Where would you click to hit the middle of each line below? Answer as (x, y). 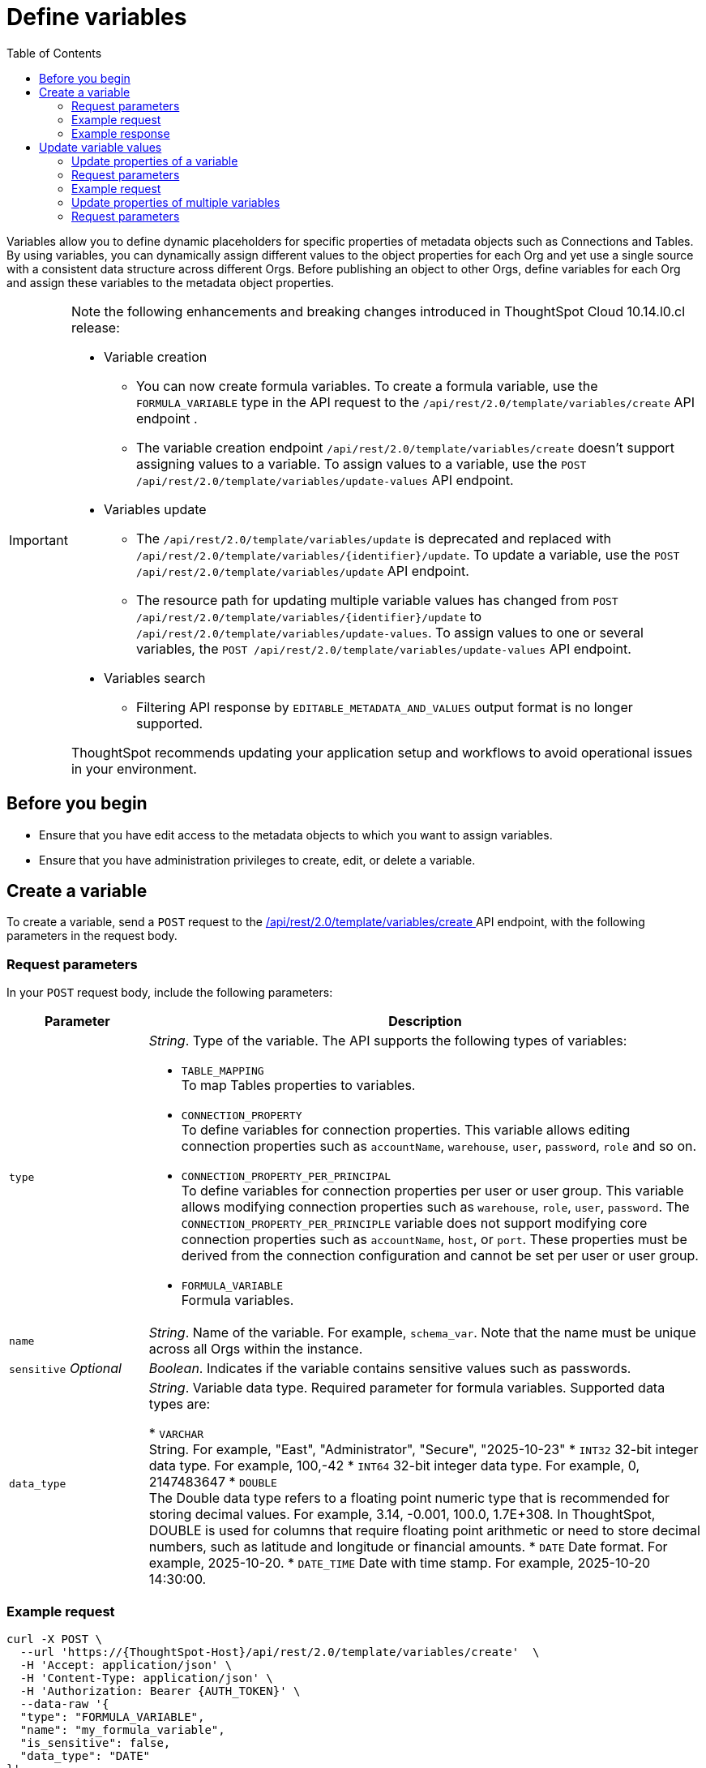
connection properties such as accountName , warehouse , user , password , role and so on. (439, 1146)
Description (425, 1021)
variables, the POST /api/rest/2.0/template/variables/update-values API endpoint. (383, 648)
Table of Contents (54, 53)
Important (39, 540)
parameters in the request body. (92, 936)
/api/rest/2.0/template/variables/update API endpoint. (302, 571)
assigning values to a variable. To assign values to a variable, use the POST (361, 463)
